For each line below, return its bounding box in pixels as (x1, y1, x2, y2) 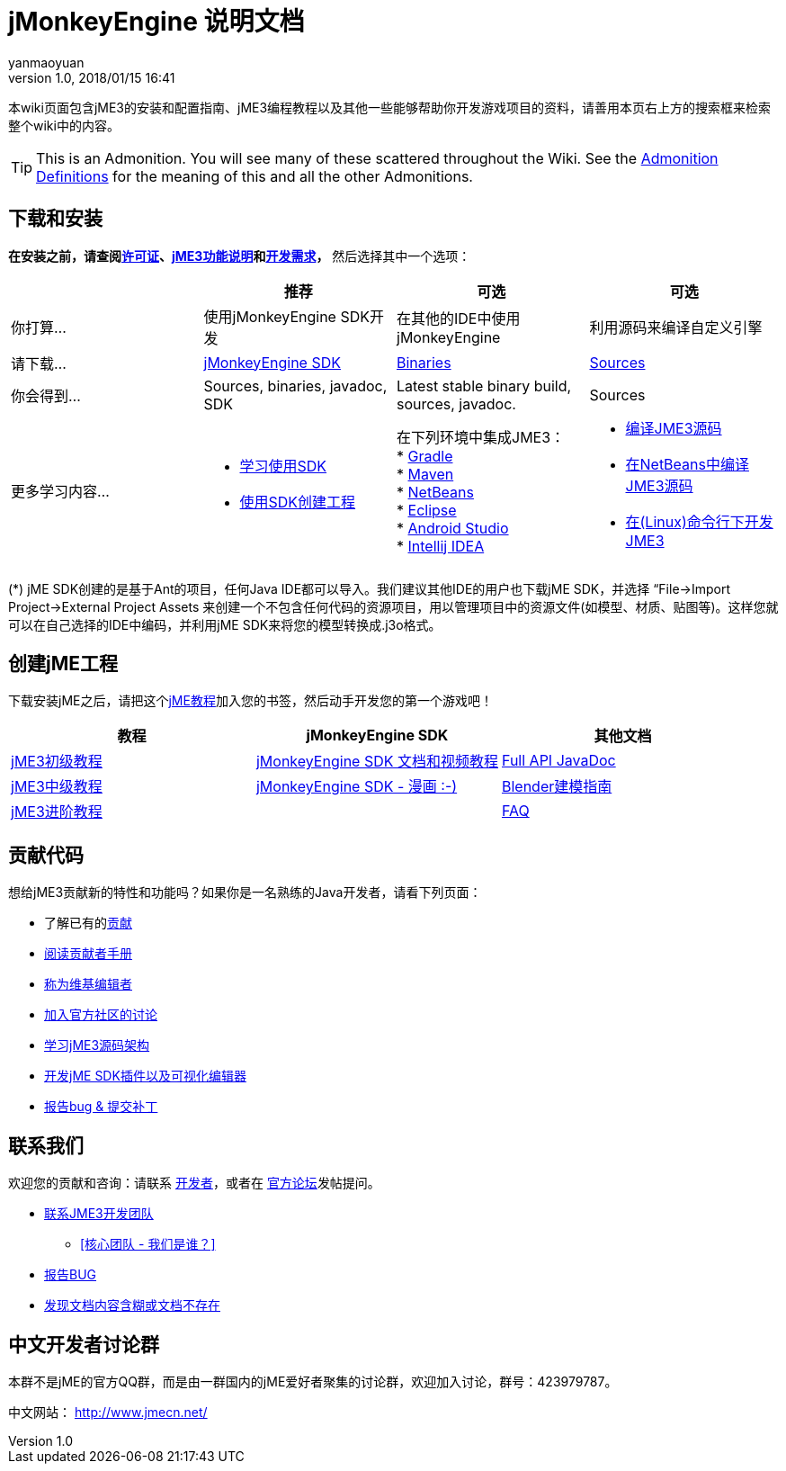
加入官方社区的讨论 (44, 1007, 157, 1023)
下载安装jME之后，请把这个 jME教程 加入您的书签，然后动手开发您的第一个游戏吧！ (8, 693, 493, 709)
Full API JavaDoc (501, 751, 616, 770)
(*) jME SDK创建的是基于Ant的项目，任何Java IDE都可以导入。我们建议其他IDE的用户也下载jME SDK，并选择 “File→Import (8, 580, 730, 596)
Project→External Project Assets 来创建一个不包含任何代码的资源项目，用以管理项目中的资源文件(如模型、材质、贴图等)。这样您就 (8, 598, 779, 614)
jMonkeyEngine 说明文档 (8, 6, 305, 37)
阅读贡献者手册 (44, 946, 132, 962)
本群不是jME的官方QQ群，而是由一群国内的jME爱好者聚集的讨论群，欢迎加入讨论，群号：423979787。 (8, 1373, 618, 1389)
